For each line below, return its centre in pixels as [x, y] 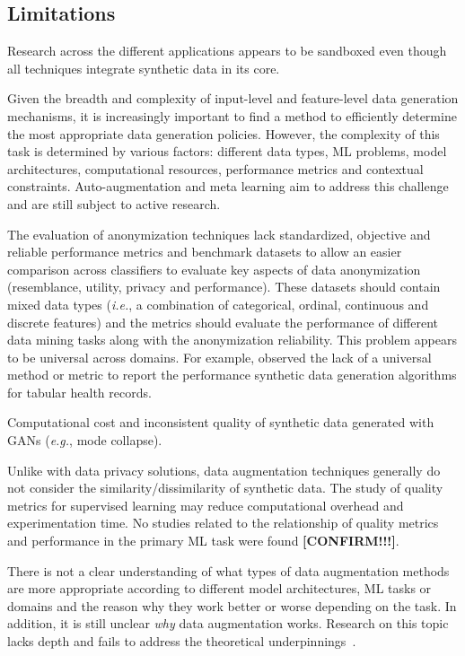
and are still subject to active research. [114, 203]
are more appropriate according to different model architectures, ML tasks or [219, 588]
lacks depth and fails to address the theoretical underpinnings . [182, 641]
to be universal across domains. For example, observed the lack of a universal [219, 357]
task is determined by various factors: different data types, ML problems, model [227, 151]
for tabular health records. [79, 392]
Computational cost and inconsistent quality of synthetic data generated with [221, 422]
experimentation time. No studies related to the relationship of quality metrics [223, 523]
